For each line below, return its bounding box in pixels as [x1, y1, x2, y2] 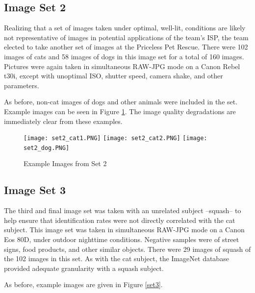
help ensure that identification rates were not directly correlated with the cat [4, 215, 235, 225]
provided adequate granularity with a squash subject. [4, 263, 164, 273]
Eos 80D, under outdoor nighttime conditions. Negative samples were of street [4, 234, 239, 244]
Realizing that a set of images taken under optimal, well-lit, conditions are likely [4, 23, 246, 33]
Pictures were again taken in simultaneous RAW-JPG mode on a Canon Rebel [4, 61, 240, 71]
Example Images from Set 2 [24, 158, 107, 169]
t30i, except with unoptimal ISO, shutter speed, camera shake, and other [4, 71, 223, 81]
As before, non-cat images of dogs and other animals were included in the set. [4, 97, 238, 107]
